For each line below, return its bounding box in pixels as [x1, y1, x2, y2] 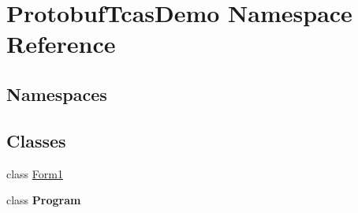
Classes [6, 128, 66, 152]
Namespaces [6, 81, 107, 106]
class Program [6, 192, 81, 208]
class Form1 [6, 165, 63, 181]
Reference [6, 28, 116, 60]
